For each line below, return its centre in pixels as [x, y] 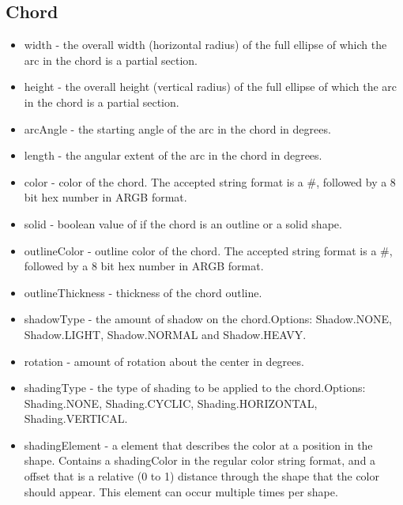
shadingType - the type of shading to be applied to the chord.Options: [195, 388]
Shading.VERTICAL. [76, 418]
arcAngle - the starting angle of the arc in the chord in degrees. [177, 128]
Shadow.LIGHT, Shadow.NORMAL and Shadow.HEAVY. [165, 334]
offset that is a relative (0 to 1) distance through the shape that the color [201, 476]
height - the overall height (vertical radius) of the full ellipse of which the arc [211, 87]
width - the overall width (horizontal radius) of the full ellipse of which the [205, 45]
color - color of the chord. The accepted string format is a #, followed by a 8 [210, 181]
